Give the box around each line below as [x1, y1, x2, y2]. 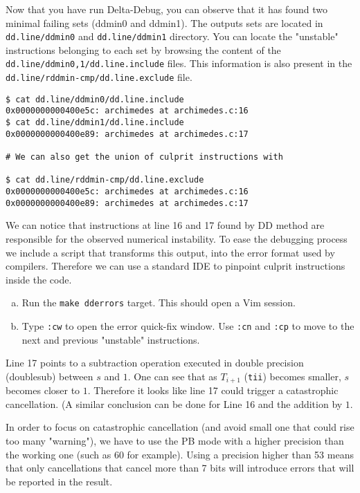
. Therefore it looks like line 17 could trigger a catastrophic [87, 383, 339, 398]
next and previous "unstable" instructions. [21, 332, 200, 346]
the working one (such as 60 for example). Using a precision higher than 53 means [6, 447, 354, 461]
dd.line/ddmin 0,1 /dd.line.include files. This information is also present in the [6, 56, 352, 71]
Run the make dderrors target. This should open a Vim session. [21, 295, 296, 310]
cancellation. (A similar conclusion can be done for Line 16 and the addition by [6, 396, 343, 411]
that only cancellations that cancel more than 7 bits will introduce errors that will [6, 461, 354, 475]
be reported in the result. [6, 474, 113, 488]
